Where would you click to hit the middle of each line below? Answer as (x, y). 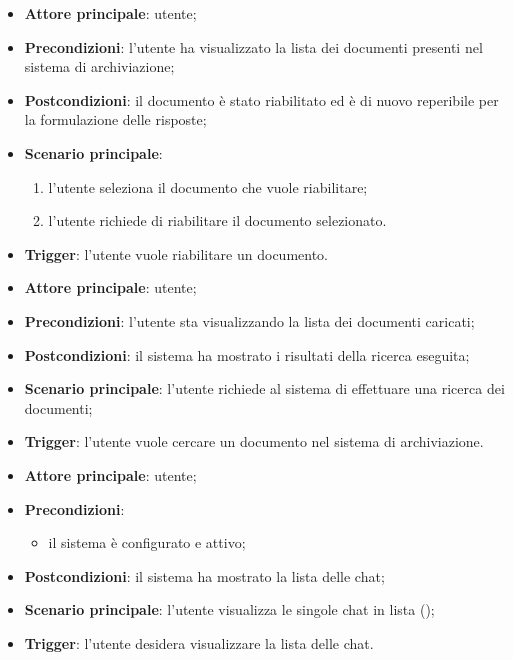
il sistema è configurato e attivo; (147, 542)
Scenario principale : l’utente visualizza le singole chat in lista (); (229, 609)
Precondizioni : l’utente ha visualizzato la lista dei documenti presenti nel (253, 46)
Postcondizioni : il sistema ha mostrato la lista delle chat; (204, 575)
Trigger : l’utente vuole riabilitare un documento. (176, 253)
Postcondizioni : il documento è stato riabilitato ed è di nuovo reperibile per (261, 99)
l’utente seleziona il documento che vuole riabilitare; (208, 186)
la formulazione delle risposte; (115, 119)
